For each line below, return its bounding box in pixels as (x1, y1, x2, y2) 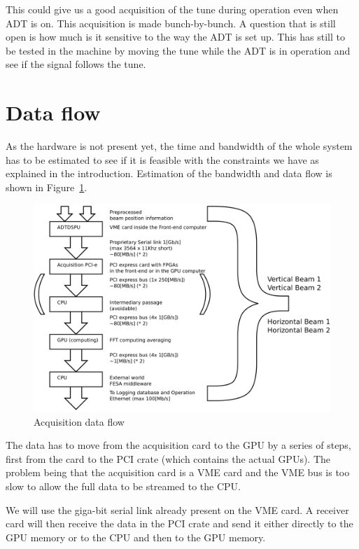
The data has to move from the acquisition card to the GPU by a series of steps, (6, 438, 351, 452)
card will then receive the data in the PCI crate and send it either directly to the (6, 516, 353, 531)
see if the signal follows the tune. (6, 57, 146, 71)
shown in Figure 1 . (6, 179, 87, 194)
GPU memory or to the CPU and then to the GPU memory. (6, 529, 266, 544)
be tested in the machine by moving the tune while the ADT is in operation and (6, 43, 351, 57)
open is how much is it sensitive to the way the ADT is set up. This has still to (6, 29, 345, 44)
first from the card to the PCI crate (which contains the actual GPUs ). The (6, 451, 331, 466)
